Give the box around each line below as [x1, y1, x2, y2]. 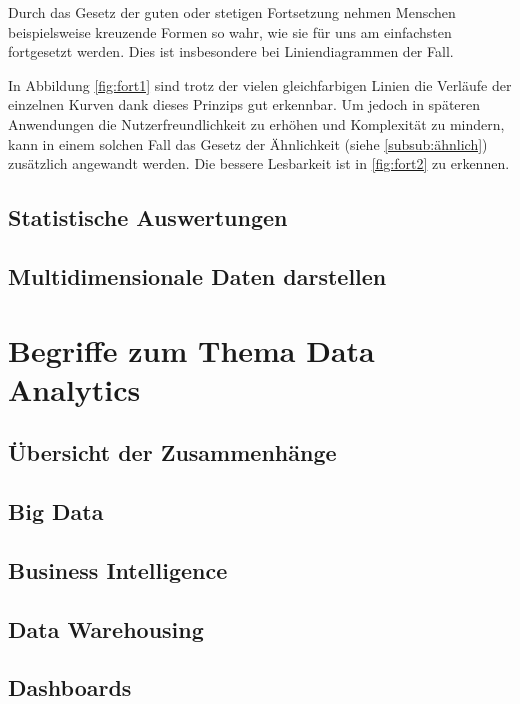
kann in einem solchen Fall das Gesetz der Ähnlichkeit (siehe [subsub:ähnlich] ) [8, 133, 488, 154]
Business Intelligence [8, 554, 228, 585]
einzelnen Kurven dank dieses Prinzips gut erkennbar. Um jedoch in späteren [8, 94, 481, 115]
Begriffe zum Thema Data [8, 329, 375, 370]
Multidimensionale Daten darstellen [8, 260, 387, 291]
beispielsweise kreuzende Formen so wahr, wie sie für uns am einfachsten [8, 21, 452, 42]
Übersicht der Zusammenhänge [8, 437, 337, 468]
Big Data [8, 496, 104, 527]
